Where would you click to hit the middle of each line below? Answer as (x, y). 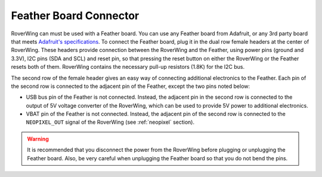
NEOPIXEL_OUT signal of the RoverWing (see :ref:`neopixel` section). (110, 122)
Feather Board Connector (75, 16)
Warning (38, 139)
